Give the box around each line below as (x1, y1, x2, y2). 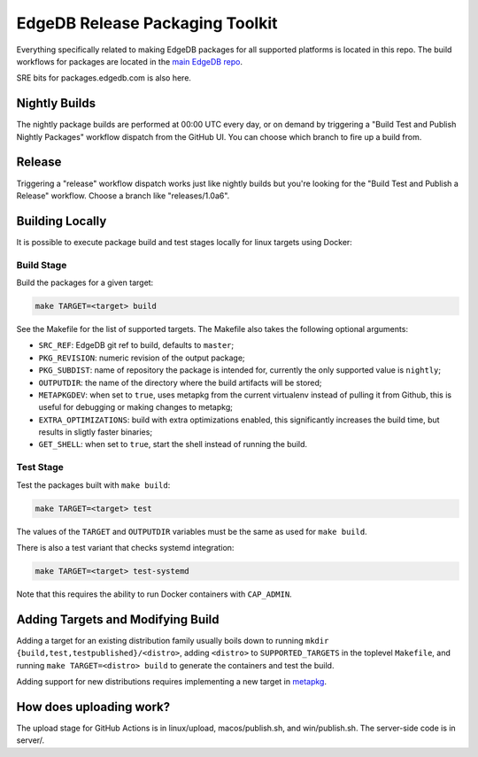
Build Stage (16, 259, 67, 271)
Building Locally (16, 213, 107, 228)
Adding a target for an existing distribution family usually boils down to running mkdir (16, 635, 329, 645)
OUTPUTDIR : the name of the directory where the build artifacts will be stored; (38, 377, 322, 388)
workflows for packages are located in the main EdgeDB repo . (16, 56, 243, 66)
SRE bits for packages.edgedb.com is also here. (16, 73, 192, 83)
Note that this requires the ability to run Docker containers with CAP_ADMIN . (16, 589, 292, 599)
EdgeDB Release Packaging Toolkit (16, 13, 278, 33)
